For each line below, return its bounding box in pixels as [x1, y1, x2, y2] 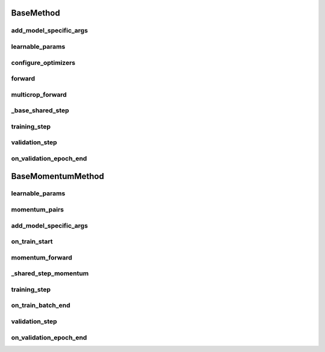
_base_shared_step [11, 106, 69, 115]
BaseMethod [11, 8, 60, 18]
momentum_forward [11, 253, 72, 261]
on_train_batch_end [11, 301, 70, 309]
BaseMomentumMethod [11, 171, 105, 181]
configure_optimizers [11, 58, 75, 67]
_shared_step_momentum [11, 269, 89, 278]
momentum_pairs [11, 205, 64, 214]
